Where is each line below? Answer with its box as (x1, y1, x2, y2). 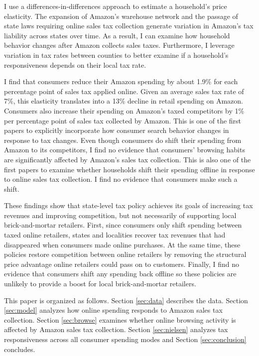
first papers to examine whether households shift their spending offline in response (4, 164, 255, 174)
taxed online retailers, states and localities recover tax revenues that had (4, 230, 226, 240)
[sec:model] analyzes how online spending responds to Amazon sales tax (4, 305, 223, 315)
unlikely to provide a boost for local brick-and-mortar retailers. (4, 278, 196, 289)
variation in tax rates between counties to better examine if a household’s (4, 49, 229, 60)
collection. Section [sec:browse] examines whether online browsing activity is (4, 314, 236, 325)
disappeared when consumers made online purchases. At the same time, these (4, 239, 241, 249)
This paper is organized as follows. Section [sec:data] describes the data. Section (4, 295, 248, 305)
